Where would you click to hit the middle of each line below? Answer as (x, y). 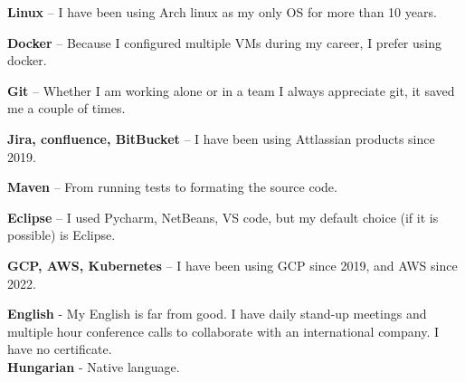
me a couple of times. (66, 108)
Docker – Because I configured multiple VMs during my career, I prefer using (224, 42)
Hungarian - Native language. (94, 366)
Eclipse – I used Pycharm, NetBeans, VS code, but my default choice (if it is (223, 217)
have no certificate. (60, 349)
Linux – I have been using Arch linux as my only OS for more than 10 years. (222, 12)
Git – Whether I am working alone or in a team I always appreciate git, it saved (231, 90)
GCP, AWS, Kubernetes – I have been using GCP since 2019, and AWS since (232, 265)
